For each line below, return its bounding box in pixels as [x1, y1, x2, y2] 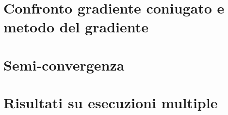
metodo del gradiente [3, 17, 148, 37]
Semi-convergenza [3, 55, 125, 74]
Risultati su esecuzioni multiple [3, 93, 218, 113]
